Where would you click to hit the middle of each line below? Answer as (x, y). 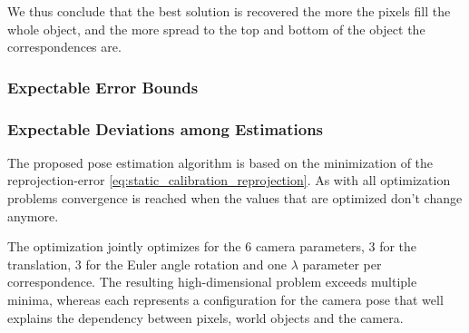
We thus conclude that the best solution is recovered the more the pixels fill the (229, 11)
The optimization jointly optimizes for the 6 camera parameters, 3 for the (212, 246)
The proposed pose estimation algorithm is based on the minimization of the (220, 162)
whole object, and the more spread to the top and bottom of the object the (216, 29)
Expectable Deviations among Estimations (166, 128)
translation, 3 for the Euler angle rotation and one (147, 264)
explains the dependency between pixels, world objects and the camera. (205, 317)
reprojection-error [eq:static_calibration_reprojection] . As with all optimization (229, 180)
